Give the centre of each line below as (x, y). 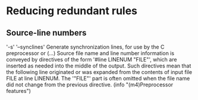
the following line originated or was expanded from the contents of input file (99, 72)
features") (19, 91)
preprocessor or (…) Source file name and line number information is (90, 53)
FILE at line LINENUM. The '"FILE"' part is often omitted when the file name (98, 78)
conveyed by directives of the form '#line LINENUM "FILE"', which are (92, 59)
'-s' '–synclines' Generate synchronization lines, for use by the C (85, 47)
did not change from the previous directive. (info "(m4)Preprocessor (90, 85)
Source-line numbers (46, 33)
